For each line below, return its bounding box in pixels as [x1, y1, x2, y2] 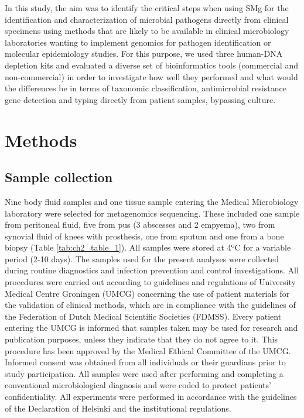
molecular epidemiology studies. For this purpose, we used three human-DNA [5, 47, 283, 60]
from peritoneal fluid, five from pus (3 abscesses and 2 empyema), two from [5, 218, 275, 231]
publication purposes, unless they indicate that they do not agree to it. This [5, 333, 278, 345]
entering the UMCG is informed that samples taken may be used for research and [5, 321, 298, 334]
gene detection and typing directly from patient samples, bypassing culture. [5, 93, 276, 105]
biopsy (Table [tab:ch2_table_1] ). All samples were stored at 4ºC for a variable [5, 241, 291, 253]
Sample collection [5, 168, 113, 186]
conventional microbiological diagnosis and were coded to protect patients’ [5, 379, 271, 391]
